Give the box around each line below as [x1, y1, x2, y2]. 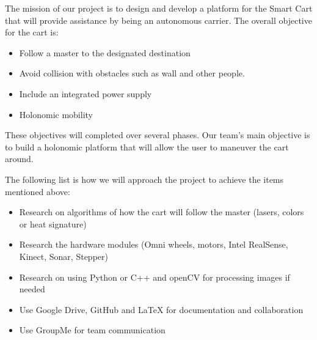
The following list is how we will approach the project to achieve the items [5, 172, 284, 185]
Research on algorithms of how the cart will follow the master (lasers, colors [19, 205, 304, 218]
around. [5, 152, 34, 165]
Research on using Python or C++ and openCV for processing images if [19, 270, 290, 283]
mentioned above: [5, 185, 70, 198]
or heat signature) [19, 217, 87, 230]
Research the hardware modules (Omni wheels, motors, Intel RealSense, [19, 238, 288, 251]
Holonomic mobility [19, 108, 93, 120]
